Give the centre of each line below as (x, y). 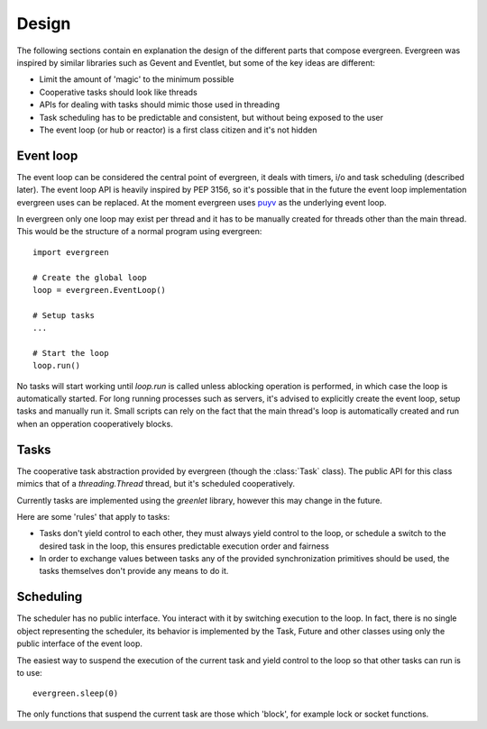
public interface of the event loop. (80, 643)
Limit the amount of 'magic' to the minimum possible (137, 79)
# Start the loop (71, 353)
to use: (29, 672)
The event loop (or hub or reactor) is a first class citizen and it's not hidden (178, 130)
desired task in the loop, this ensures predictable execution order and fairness (184, 546)
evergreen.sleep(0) (76, 693)
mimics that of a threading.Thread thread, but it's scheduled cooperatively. (156, 484)
